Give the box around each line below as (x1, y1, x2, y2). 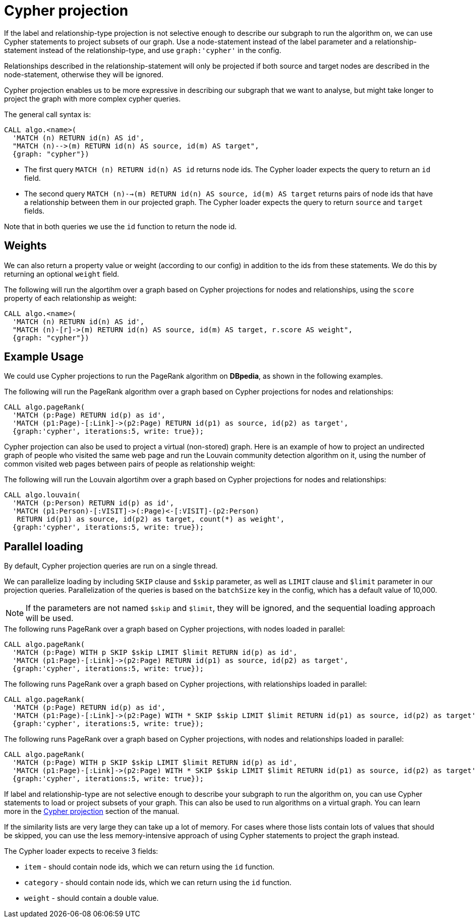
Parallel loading (4, 540, 83, 553)
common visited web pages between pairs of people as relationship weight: (4, 459, 255, 469)
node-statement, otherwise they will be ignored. (4, 70, 163, 79)
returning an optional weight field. (4, 269, 120, 278)
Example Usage (4, 350, 84, 364)
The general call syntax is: (4, 110, 91, 119)
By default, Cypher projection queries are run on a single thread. (4, 561, 218, 571)
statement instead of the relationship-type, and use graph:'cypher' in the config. (4, 45, 281, 55)
